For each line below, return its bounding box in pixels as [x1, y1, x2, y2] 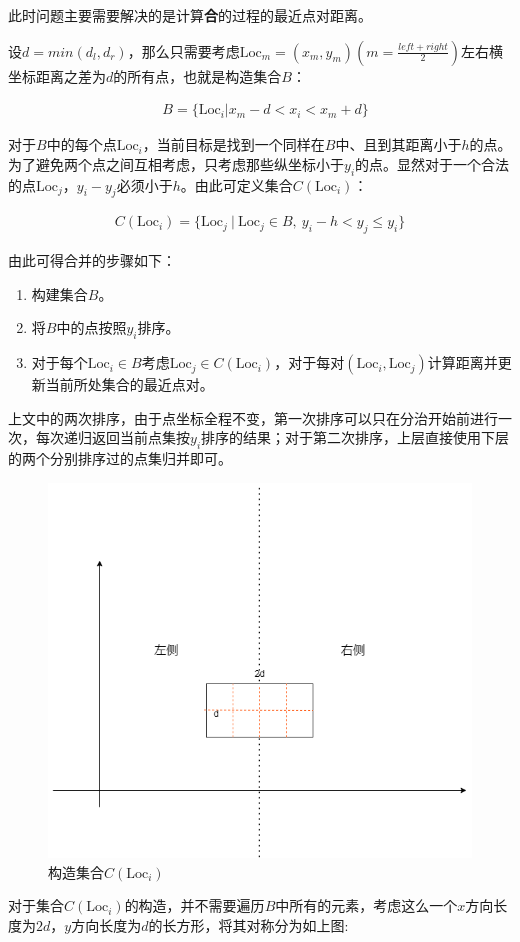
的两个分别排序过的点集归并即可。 [8, 448, 232, 469]
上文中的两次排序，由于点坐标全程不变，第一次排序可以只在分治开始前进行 [8, 407, 498, 428]
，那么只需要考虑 [127, 40, 240, 61]
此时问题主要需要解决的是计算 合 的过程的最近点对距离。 [8, 5, 372, 25]
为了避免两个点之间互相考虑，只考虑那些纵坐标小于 [8, 153, 344, 174]
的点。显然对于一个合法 [355, 153, 510, 174]
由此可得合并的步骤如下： [8, 250, 176, 271]
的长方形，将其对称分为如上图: [148, 914, 349, 935]
